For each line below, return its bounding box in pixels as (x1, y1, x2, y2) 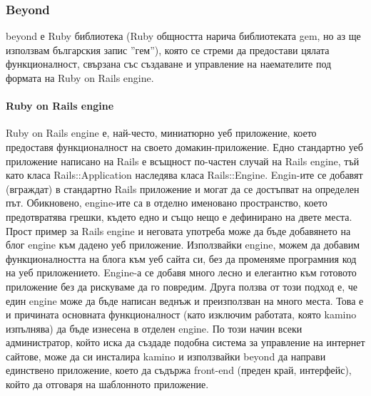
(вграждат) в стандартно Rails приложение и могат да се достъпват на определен (6, 181, 360, 196)
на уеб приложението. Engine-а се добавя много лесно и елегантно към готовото (6, 265, 357, 280)
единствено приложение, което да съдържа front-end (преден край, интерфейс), (6, 363, 352, 377)
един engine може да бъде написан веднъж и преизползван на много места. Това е (6, 293, 364, 308)
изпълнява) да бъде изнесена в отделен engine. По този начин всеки (6, 321, 303, 335)
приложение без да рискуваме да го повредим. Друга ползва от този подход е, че (6, 278, 358, 293)
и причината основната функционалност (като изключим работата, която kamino (6, 307, 357, 322)
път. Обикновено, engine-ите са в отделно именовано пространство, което (6, 195, 327, 210)
